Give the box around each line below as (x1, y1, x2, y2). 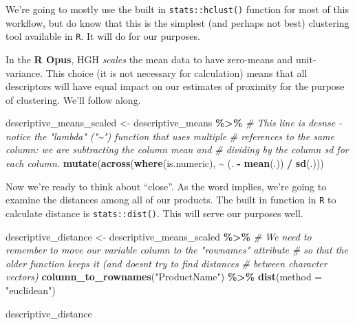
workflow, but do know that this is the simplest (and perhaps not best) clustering (6, 15, 349, 30)
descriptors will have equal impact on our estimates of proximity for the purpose (6, 79, 345, 93)
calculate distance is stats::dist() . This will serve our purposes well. (6, 205, 303, 220)
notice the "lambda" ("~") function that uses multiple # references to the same (6, 128, 334, 143)
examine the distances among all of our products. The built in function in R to (6, 192, 336, 207)
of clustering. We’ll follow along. (6, 92, 141, 107)
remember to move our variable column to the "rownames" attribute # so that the (6, 243, 348, 257)
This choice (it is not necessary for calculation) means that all (45, 65, 308, 80)
